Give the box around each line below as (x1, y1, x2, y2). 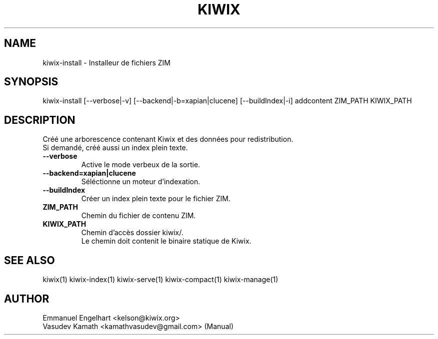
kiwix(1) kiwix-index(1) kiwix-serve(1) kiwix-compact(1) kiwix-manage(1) (42, 275, 278, 284)
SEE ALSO (4, 254, 55, 267)
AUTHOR (4, 292, 49, 305)
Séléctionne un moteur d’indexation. (81, 177, 200, 186)
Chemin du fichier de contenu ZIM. (81, 211, 196, 220)
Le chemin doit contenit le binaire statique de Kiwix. (81, 237, 251, 246)
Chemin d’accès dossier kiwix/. (81, 228, 183, 237)
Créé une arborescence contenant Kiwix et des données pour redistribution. (42, 135, 293, 144)
